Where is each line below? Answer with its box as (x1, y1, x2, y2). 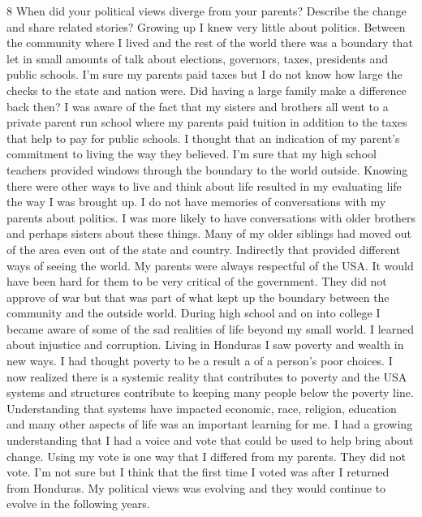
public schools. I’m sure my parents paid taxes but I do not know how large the (6, 66, 403, 83)
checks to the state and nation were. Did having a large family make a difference (6, 81, 407, 98)
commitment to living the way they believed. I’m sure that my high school (6, 145, 377, 162)
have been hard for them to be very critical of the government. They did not (6, 273, 387, 290)
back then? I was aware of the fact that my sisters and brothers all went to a (6, 97, 389, 114)
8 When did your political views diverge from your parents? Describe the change (6, 2, 407, 19)
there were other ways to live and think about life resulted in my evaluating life (6, 177, 402, 194)
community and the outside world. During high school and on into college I (6, 304, 381, 321)
